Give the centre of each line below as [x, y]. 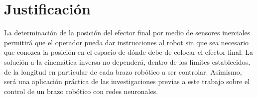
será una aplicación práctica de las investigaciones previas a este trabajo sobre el [127, 81]
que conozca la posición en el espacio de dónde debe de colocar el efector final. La [129, 52]
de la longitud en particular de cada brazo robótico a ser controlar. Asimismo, [123, 71]
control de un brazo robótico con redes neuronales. [81, 91]
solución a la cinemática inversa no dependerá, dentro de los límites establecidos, [127, 61]
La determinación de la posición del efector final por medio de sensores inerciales [127, 33]
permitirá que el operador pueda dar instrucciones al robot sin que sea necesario [127, 42]
